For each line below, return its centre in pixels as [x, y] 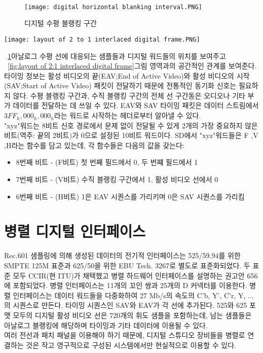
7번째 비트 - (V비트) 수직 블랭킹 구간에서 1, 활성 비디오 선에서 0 [117, 179]
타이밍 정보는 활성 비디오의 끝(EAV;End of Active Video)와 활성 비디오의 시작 [127, 75]
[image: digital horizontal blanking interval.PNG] [113, 7]
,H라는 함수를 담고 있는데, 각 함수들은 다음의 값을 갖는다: [94, 145]
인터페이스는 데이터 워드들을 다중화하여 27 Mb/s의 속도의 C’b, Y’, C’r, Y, [129, 295]
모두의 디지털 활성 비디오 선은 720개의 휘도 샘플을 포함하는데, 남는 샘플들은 [132, 315]
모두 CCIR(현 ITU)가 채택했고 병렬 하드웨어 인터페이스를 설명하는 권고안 [129, 275]
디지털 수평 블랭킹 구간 [61, 23]
